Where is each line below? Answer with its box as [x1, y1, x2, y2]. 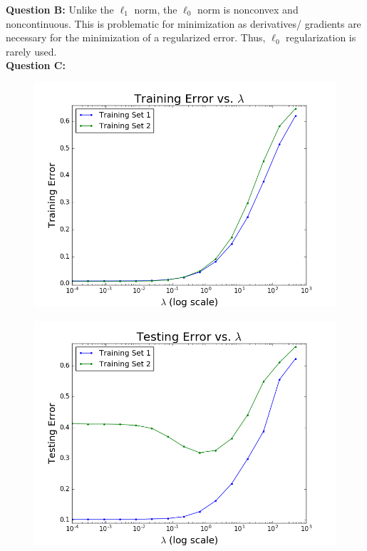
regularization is [286, 30, 356, 45]
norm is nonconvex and [197, 2, 299, 16]
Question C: [6, 58, 66, 73]
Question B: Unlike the [6, 2, 114, 16]
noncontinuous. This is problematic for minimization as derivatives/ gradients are [6, 16, 361, 31]
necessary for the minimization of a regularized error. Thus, [6, 30, 266, 45]
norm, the [134, 2, 177, 16]
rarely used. [6, 43, 57, 58]
